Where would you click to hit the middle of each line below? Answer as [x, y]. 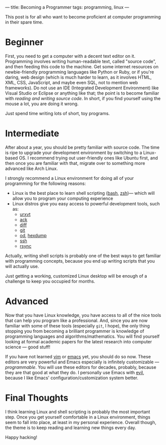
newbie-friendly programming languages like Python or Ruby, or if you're [80, 72]
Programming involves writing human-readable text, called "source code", [81, 61]
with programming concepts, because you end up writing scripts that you [80, 261]
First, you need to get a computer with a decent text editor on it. [70, 56]
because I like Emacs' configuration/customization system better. [72, 378]
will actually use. [22, 266]
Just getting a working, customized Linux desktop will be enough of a [76, 276]
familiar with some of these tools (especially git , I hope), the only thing [78, 325]
